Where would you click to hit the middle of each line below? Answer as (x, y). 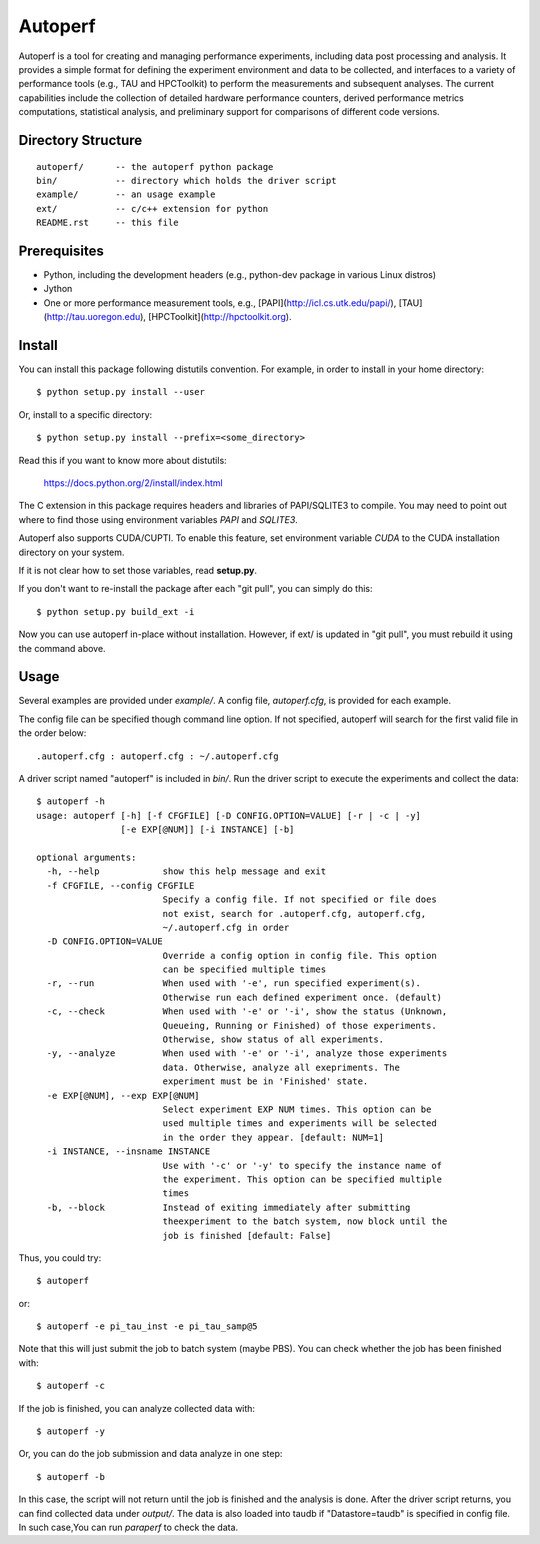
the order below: (52, 733)
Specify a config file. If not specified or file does (299, 899)
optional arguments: (86, 857)
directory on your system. (71, 552)
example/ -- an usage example (126, 194)
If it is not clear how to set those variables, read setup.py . (137, 570)
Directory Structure (80, 140)
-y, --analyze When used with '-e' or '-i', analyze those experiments (247, 1053)
